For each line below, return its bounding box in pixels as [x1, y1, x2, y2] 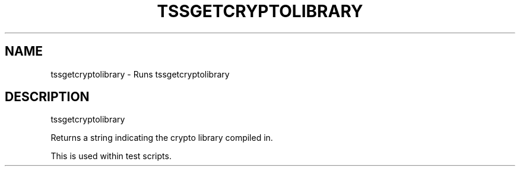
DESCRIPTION [5, 89, 90, 105]
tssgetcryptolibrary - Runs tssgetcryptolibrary [50, 69, 230, 79]
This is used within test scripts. [50, 151, 172, 162]
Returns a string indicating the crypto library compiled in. [50, 133, 273, 143]
